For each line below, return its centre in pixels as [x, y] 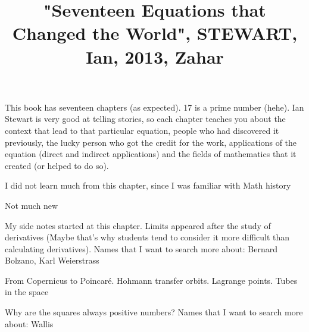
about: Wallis [29, 323]
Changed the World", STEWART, [155, 33]
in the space [27, 292]
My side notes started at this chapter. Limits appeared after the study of [138, 225]
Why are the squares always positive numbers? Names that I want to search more [154, 312]
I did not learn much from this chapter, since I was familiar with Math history [148, 185]
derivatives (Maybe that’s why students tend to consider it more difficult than [147, 237]
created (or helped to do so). [57, 165]
